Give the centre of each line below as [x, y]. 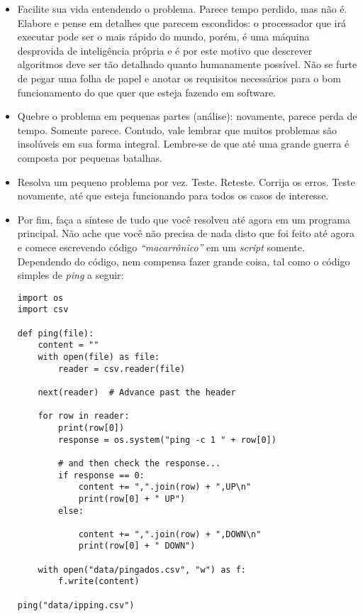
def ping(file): [56, 333]
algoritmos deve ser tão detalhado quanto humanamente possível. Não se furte [187, 64]
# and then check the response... [140, 463]
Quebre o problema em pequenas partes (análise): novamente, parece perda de [187, 116]
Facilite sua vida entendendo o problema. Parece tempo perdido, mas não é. [182, 9]
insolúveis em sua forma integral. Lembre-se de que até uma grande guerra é [183, 144]
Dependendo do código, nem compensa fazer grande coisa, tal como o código [184, 261]
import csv [43, 310]
